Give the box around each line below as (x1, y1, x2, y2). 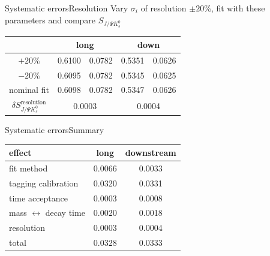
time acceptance (9, 191, 68, 204)
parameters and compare (5, 13, 96, 26)
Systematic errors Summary (5, 124, 104, 136)
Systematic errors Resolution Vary (5, 2, 128, 14)
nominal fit (9, 83, 49, 96)
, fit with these (211, 2, 265, 14)
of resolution (140, 2, 187, 14)
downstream (125, 146, 176, 159)
